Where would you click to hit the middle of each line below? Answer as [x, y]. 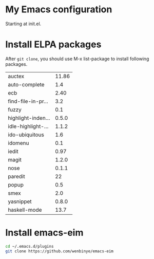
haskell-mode [25, 210]
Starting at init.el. [23, 24]
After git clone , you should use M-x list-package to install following [77, 59]
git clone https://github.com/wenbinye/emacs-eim [60, 251]
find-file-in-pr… [28, 101]
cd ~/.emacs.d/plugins [30, 246]
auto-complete [26, 84]
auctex [16, 76]
